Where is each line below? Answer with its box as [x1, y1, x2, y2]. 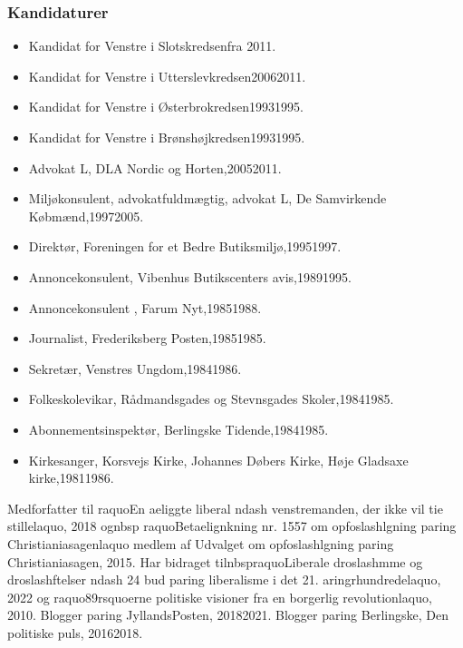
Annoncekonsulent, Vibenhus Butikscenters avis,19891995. [28, 267, 352, 286]
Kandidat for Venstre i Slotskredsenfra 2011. [28, 36, 276, 55]
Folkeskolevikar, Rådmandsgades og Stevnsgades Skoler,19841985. [28, 389, 394, 408]
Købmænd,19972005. [28, 206, 144, 225]
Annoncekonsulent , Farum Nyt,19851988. [28, 298, 262, 317]
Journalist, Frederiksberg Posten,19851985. [28, 329, 266, 348]
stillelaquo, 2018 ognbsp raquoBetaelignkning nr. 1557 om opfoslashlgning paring [7, 516, 457, 535]
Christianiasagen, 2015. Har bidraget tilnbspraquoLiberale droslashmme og [7, 552, 423, 571]
